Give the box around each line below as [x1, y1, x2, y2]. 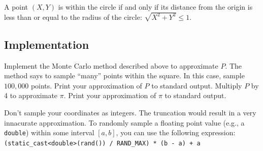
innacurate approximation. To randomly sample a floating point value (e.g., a [4, 117, 245, 128]
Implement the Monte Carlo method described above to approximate [4, 60, 218, 71]
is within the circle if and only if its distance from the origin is [58, 2, 253, 12]
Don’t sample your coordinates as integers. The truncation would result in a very [4, 107, 256, 118]
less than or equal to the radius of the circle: [4, 11, 142, 22]
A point [4, 2, 28, 12]
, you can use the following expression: [116, 127, 236, 138]
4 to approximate [4, 90, 58, 101]
